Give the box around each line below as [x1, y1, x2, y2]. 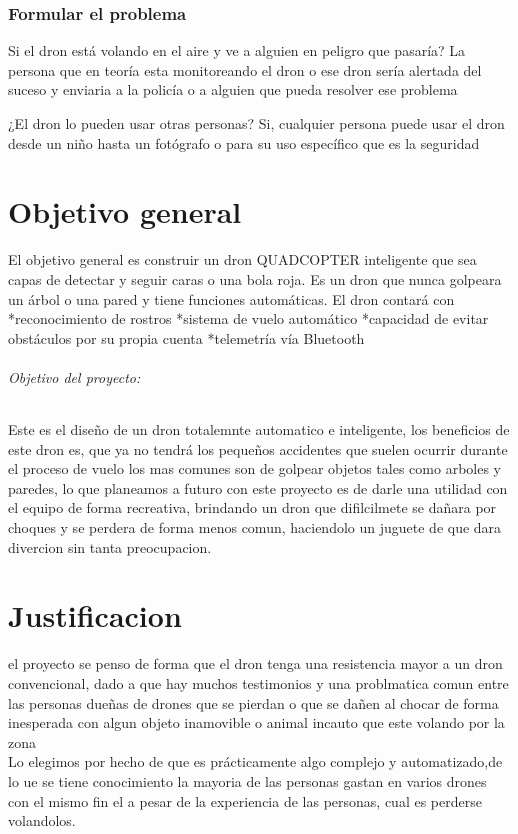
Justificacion [8, 595, 182, 636]
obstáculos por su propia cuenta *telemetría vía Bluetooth [8, 327, 365, 348]
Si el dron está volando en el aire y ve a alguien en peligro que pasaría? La [8, 40, 466, 61]
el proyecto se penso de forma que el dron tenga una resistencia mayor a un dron [8, 653, 503, 674]
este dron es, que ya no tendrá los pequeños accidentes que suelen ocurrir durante [8, 438, 508, 459]
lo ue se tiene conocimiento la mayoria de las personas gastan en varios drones [8, 770, 487, 791]
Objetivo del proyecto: [8, 366, 141, 387]
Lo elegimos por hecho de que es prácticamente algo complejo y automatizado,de [8, 751, 503, 772]
